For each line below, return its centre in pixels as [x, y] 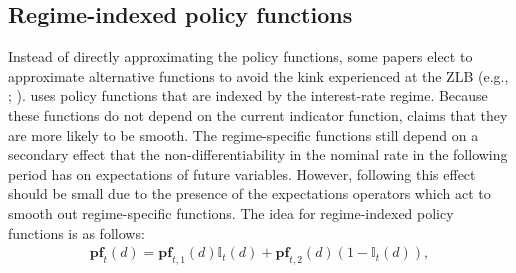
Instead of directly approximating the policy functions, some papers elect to [240, 56]
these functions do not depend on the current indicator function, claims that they [258, 114]
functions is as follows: [76, 232]
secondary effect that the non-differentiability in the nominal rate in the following [258, 154]
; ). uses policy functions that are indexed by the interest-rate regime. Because [248, 95]
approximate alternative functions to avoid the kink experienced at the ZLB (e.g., [258, 75]
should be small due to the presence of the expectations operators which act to [249, 193]
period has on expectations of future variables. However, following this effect [242, 173]
